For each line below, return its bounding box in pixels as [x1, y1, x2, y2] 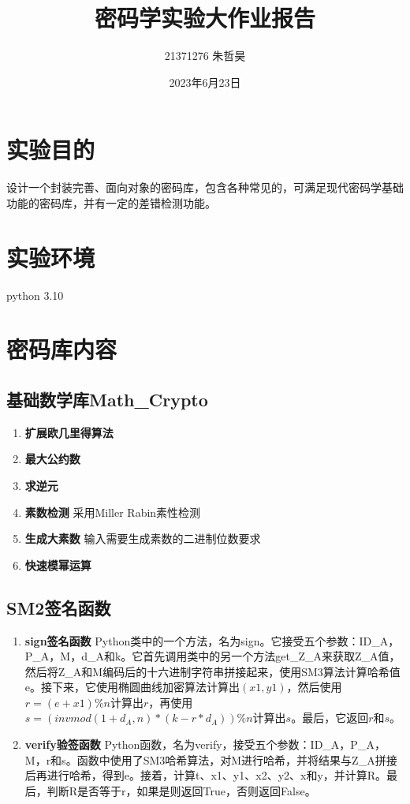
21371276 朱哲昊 [164, 47, 246, 64]
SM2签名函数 [6, 595, 111, 619]
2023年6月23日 [169, 73, 241, 90]
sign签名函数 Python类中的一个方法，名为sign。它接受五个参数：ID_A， [24, 632, 400, 649]
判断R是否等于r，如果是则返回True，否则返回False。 [47, 782, 316, 798]
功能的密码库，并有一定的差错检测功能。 [6, 194, 216, 211]
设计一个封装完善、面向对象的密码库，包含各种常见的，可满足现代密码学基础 [6, 179, 404, 196]
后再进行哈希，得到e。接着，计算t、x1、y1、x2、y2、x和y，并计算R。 [24, 767, 387, 783]
